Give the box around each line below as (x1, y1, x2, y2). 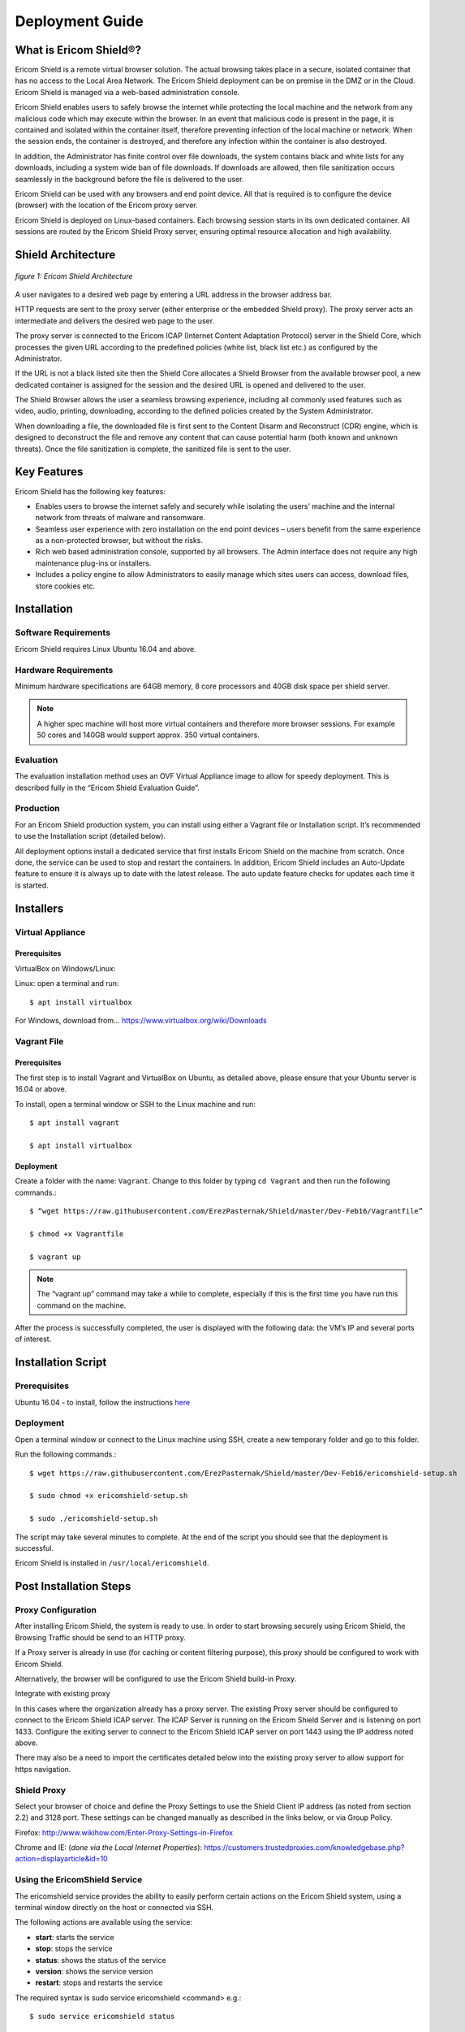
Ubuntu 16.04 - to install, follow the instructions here (15, 1397, 191, 1407)
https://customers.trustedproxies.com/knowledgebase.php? (204, 1843, 405, 1852)
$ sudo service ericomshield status (29, 2012, 175, 2021)
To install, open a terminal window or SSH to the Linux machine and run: (15, 1099, 256, 1109)
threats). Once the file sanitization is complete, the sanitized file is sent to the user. (15, 444, 291, 454)
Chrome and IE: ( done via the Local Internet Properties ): (15, 1843, 203, 1852)
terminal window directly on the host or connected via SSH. (15, 1902, 214, 1912)
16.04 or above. (15, 1084, 67, 1094)
